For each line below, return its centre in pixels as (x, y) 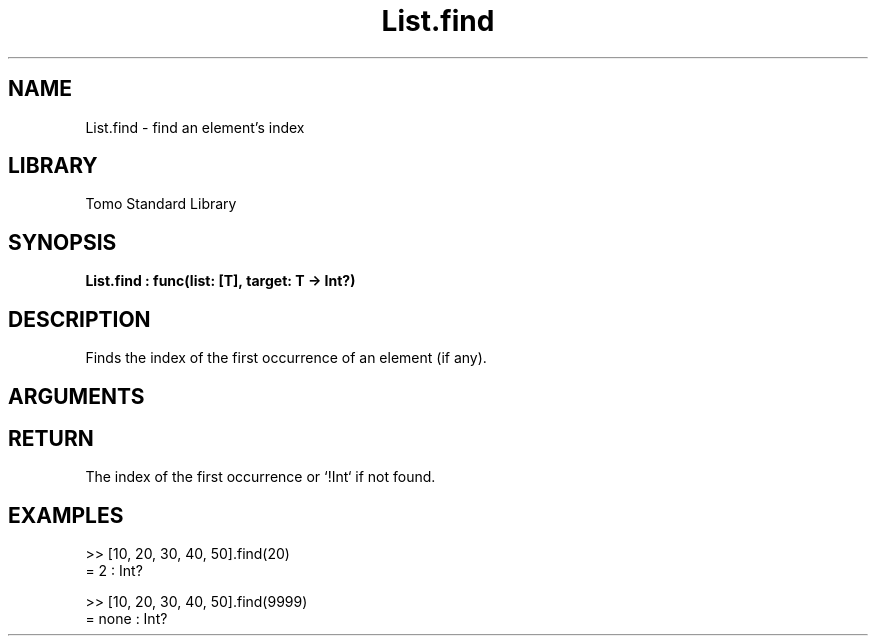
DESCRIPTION (79, 319)
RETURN (51, 438)
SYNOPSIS (62, 242)
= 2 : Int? (114, 571)
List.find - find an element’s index (195, 127)
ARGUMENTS (76, 396)
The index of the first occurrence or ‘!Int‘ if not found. (260, 477)
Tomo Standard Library (161, 204)
